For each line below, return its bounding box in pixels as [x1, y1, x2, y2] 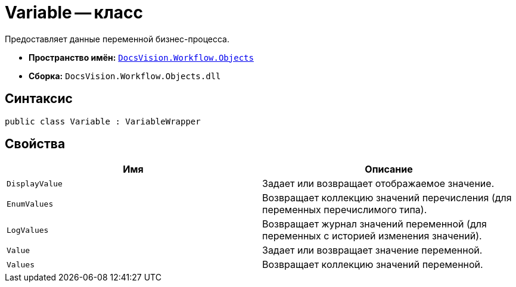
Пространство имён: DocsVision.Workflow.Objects [29, 52, 254, 63]
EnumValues [7, 199, 54, 208]
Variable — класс [5, 2, 144, 23]
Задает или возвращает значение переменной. [262, 244, 483, 257]
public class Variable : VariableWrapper [5, 116, 201, 126]
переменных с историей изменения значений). [262, 230, 482, 242]
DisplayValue [7, 179, 63, 188]
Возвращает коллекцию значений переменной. [262, 258, 483, 271]
